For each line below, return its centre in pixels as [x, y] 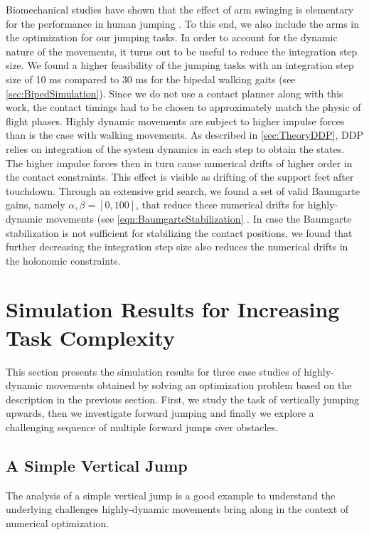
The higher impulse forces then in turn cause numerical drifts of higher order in [179, 163]
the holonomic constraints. [63, 260]
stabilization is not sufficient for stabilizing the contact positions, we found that [179, 232]
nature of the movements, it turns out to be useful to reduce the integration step [182, 51]
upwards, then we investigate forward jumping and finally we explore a [160, 413]
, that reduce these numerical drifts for [220, 205]
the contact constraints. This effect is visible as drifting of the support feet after [180, 177]
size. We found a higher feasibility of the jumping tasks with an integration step [180, 65]
